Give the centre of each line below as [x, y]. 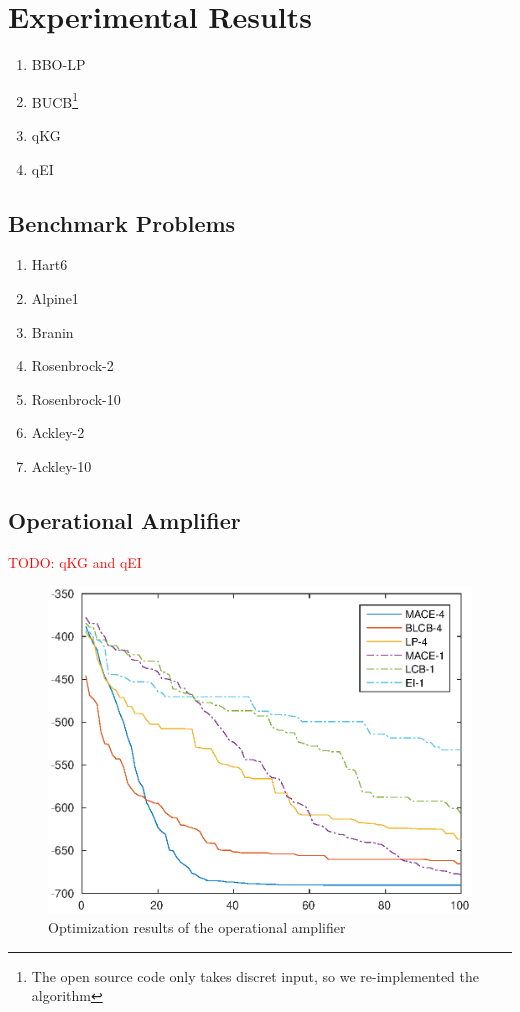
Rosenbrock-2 [72, 365]
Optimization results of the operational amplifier [197, 927]
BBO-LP [58, 64]
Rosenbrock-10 [76, 398]
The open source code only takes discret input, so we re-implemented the [255, 975]
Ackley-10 [61, 465]
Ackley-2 [58, 432]
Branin [52, 331]
